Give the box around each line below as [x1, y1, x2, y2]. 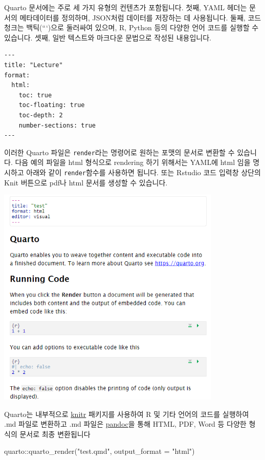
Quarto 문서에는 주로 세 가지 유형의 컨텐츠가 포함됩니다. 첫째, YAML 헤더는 [4, 2, 247, 12]
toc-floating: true [18, 101, 85, 109]
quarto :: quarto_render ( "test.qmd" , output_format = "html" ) [4, 446, 195, 456]
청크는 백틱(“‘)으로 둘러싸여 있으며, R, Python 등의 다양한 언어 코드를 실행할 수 [4, 22, 259, 33]
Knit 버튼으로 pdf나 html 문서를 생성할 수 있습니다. [4, 177, 168, 187]
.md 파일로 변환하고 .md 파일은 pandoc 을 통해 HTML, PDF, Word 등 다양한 [4, 419, 247, 429]
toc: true [18, 91, 52, 99]
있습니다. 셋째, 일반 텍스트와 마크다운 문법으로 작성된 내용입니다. [4, 32, 211, 43]
